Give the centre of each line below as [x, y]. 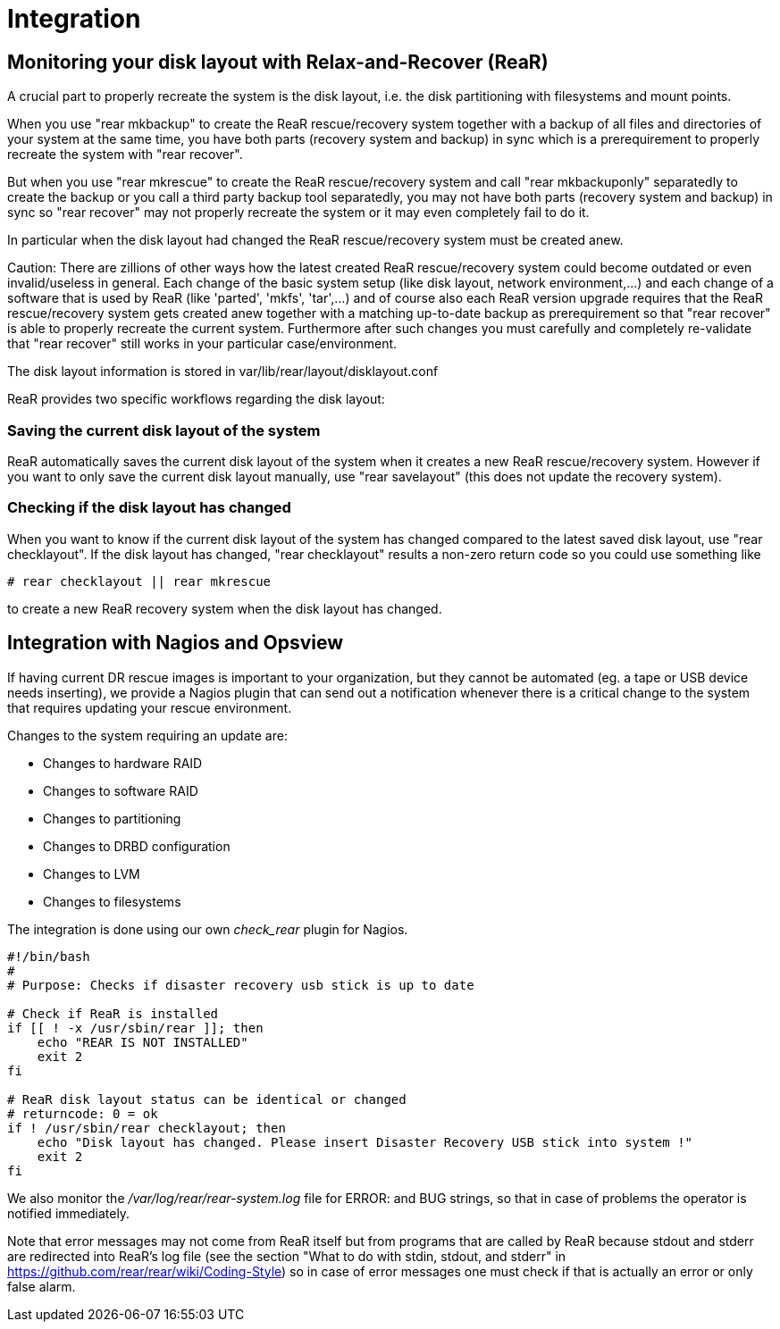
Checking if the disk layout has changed [149, 508]
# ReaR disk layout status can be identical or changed [207, 1099]
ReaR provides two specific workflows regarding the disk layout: [196, 399]
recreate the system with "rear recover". [125, 155]
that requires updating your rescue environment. [150, 707]
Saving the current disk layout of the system [164, 430]
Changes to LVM [92, 873]
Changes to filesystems [112, 901]
